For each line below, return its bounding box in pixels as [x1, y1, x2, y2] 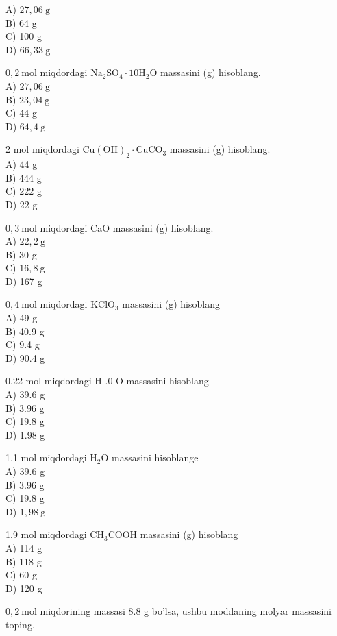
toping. [5, 617, 35, 631]
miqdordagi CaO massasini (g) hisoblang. [40, 220, 214, 234]
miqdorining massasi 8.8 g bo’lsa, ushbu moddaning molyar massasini [40, 604, 332, 618]
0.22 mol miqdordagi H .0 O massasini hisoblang [5, 374, 209, 388]
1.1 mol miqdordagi [5, 450, 87, 465]
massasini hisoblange [112, 450, 199, 465]
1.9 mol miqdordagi [5, 527, 87, 541]
